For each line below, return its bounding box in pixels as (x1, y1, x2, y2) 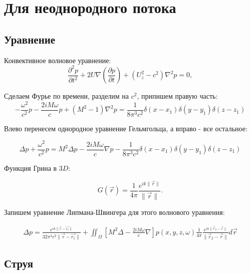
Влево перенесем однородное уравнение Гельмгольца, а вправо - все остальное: (4, 123, 247, 133)
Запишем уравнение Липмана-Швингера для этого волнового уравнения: (4, 206, 225, 217)
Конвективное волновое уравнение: (4, 55, 111, 65)
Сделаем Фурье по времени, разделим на (4, 91, 129, 101)
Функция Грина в (4, 162, 57, 173)
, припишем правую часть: (137, 91, 218, 101)
